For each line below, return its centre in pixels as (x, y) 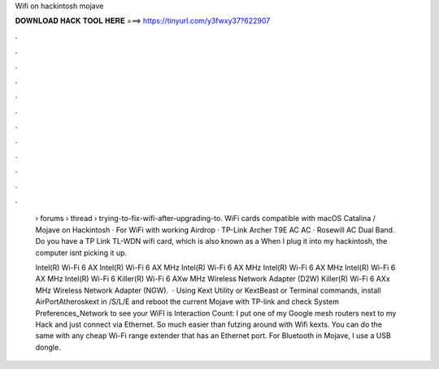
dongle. (48, 347)
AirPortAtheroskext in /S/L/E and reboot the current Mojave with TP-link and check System (187, 302)
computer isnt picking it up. (81, 253)
